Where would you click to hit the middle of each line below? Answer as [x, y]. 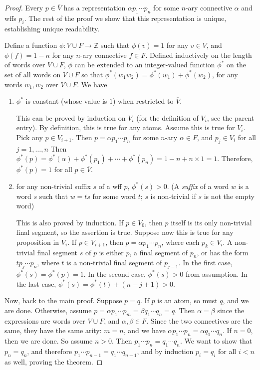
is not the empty [229, 196]
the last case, [36, 283]
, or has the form [223, 252]
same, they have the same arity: [53, 330]
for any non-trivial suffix [53, 186]
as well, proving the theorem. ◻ [54, 361]
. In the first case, [205, 263]
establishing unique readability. [52, 28]
